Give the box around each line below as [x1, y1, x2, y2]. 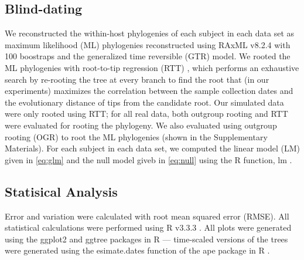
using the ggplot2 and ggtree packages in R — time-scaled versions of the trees [5, 232, 288, 245]
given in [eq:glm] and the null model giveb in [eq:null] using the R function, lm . [5, 153, 292, 166]
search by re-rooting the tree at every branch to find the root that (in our [5, 73, 269, 85]
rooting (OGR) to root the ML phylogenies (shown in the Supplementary [5, 130, 268, 143]
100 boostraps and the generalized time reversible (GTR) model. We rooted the [5, 50, 291, 62]
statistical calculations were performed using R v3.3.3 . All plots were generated [5, 221, 292, 234]
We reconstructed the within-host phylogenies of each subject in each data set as [5, 27, 295, 39]
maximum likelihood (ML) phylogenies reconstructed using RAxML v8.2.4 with [5, 38, 291, 50]
